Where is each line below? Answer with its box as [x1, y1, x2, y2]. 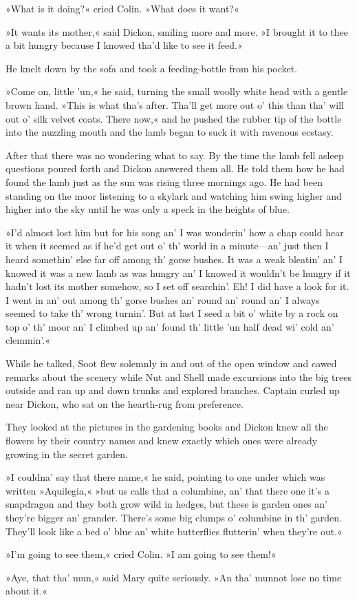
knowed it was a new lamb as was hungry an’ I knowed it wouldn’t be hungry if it [6, 265, 351, 280]
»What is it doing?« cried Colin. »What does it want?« [6, 1, 239, 15]
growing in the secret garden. [6, 446, 128, 461]
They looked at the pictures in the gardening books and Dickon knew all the [6, 420, 328, 434]
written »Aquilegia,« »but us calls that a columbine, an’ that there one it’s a [6, 483, 329, 497]
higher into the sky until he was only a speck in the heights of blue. [6, 202, 290, 216]
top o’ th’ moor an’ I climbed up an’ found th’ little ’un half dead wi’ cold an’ [6, 319, 334, 333]
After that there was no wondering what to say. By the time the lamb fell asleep [6, 147, 344, 162]
